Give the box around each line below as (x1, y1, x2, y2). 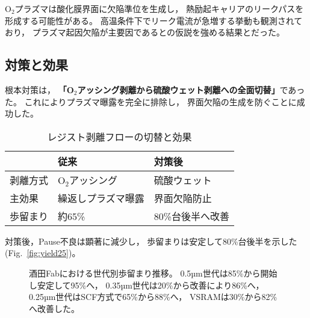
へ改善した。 (29, 302, 79, 314)
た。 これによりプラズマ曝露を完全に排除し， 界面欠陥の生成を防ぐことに (5, 95, 297, 108)
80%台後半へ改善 (153, 209, 230, 223)
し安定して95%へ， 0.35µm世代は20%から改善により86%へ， (29, 278, 264, 291)
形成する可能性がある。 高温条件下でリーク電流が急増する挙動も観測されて (5, 14, 303, 26)
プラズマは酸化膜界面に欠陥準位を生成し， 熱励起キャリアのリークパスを (14, 2, 304, 14)
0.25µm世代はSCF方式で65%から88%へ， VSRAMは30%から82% (29, 290, 277, 303)
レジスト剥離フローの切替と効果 (47, 129, 192, 144)
